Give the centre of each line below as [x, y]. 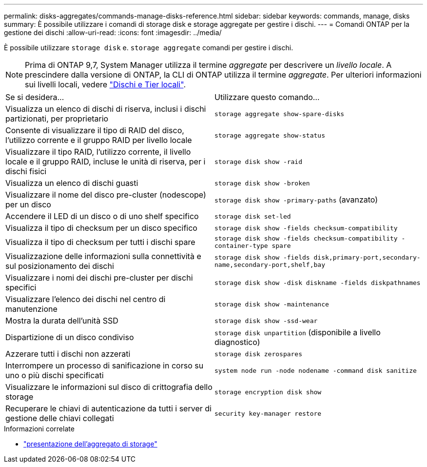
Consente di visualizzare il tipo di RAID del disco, [95, 130]
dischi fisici [26, 171]
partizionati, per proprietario [57, 119]
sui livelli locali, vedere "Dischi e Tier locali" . [105, 84]
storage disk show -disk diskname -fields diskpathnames [318, 283]
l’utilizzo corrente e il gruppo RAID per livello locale [99, 140]
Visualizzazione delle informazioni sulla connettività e [103, 256]
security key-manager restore [268, 413]
